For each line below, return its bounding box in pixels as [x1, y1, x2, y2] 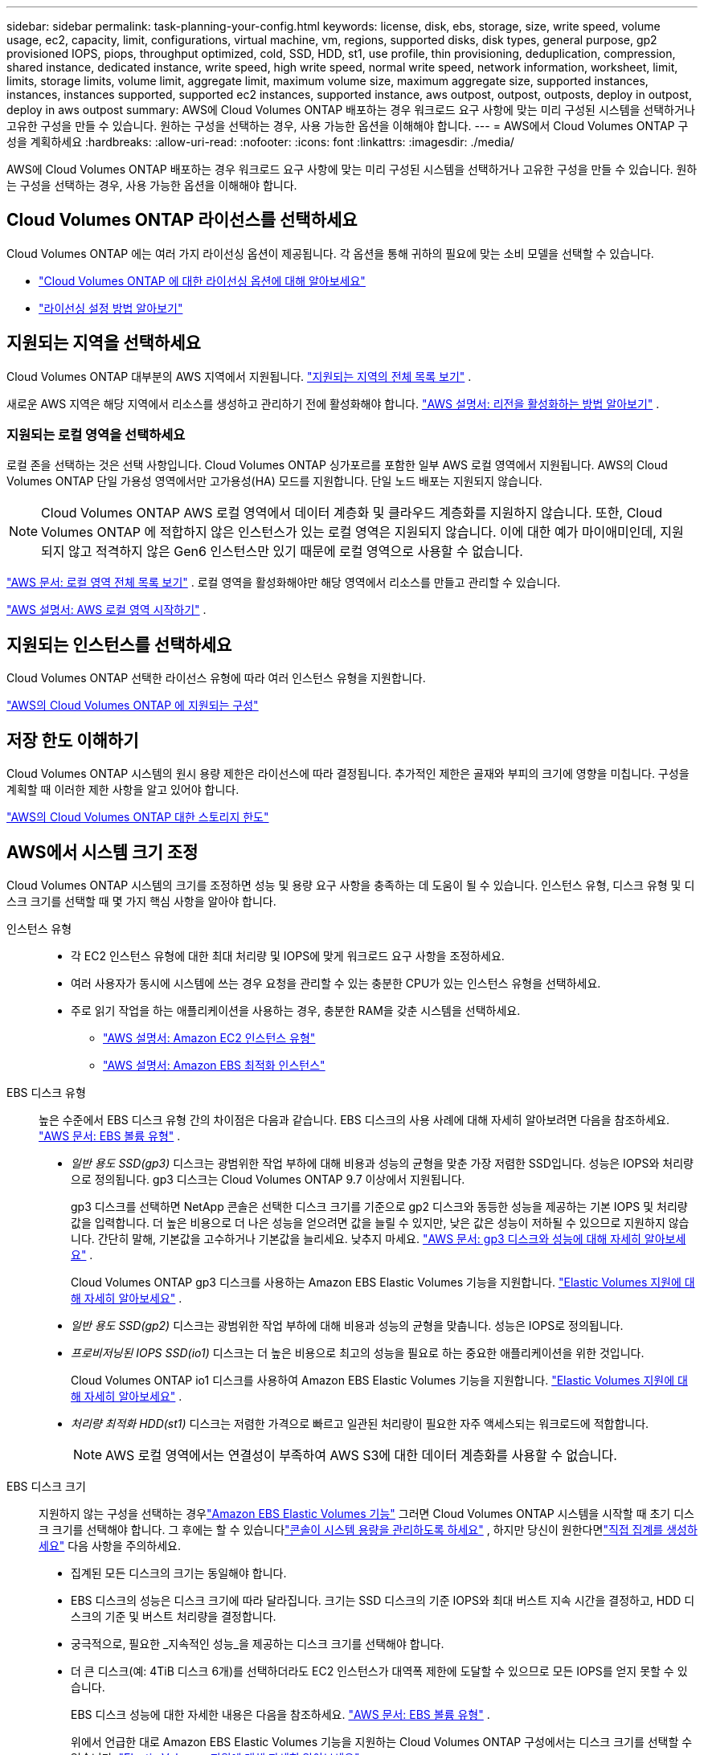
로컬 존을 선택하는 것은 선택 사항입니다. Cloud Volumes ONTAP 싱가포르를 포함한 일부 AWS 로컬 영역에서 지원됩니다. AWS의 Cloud [6, 458, 668, 472]
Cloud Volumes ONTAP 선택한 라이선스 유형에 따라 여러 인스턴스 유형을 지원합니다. [6, 671, 426, 685]
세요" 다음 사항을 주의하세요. [39, 1538, 181, 1552]
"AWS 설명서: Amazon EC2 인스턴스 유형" [103, 1030, 316, 1045]
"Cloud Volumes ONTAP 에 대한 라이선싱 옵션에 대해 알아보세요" [39, 273, 366, 288]
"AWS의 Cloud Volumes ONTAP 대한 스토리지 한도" [6, 810, 269, 824]
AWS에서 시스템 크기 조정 [6, 841, 199, 862]
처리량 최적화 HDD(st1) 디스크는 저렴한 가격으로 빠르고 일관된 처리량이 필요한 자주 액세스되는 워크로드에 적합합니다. [71, 1416, 649, 1430]
